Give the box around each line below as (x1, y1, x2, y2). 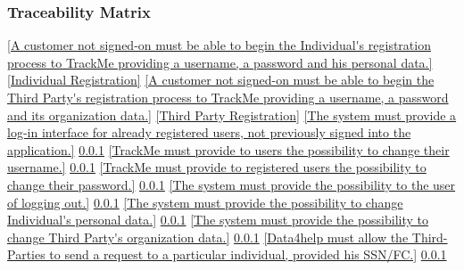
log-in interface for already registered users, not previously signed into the (7, 123, 411, 142)
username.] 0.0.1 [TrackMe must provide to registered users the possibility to (7, 158, 427, 176)
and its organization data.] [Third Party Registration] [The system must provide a (7, 105, 457, 124)
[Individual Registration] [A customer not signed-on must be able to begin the (7, 70, 435, 89)
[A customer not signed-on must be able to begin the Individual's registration (7, 36, 431, 54)
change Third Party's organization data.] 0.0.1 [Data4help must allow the (7, 227, 409, 246)
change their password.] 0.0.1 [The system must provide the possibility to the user (7, 175, 456, 193)
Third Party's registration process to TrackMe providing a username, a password (7, 88, 449, 106)
